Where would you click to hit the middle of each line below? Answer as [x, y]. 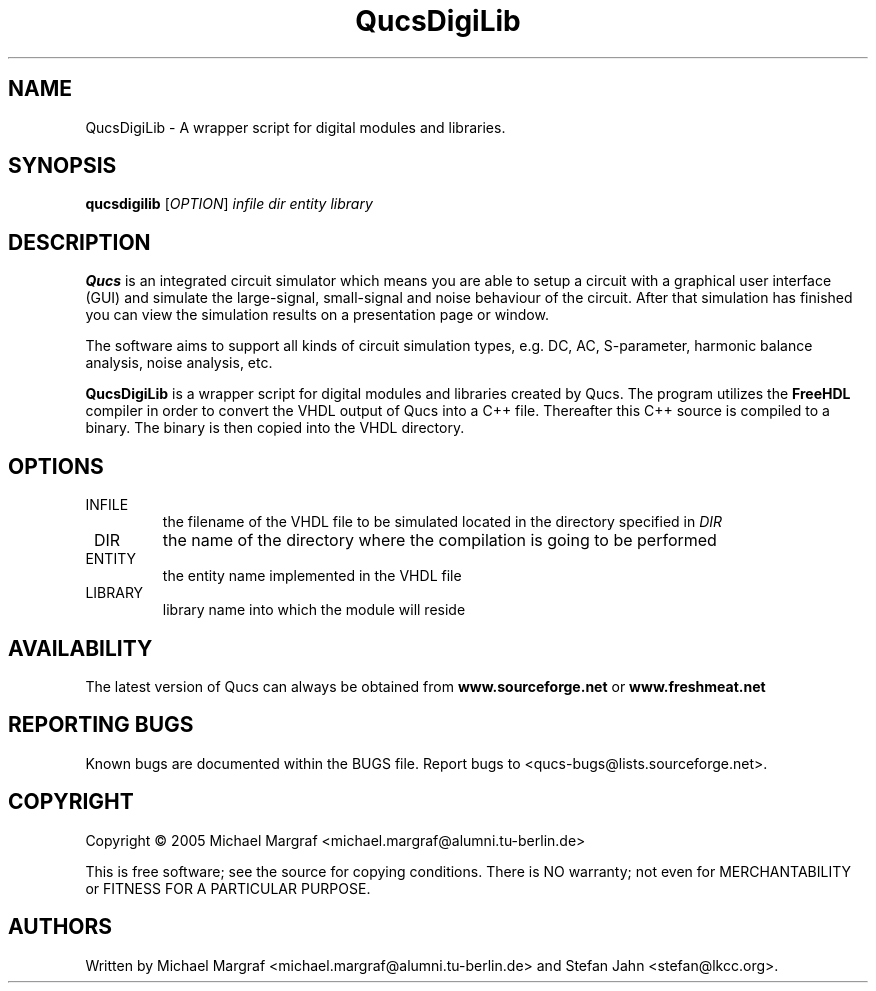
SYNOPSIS [62, 166]
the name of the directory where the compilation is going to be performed [439, 540]
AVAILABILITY [80, 648]
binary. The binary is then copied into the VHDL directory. [275, 428]
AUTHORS [60, 927]
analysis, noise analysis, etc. [179, 363]
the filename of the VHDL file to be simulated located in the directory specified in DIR [442, 522]
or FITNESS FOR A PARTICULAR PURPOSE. [228, 888]
